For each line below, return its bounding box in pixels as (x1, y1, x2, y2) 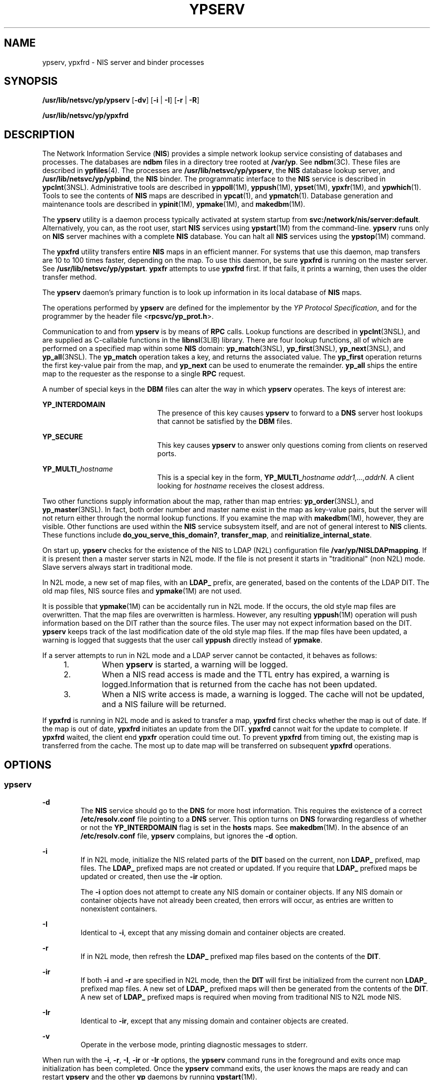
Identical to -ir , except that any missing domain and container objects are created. (80, 1016, 348, 1025)
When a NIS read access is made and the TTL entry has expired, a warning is (102, 669, 390, 680)
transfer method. (42, 273, 97, 282)
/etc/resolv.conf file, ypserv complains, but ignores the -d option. (80, 831, 298, 840)
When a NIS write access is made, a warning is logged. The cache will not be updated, (102, 689, 425, 700)
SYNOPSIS (4, 75, 58, 88)
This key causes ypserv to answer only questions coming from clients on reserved (157, 441, 428, 450)
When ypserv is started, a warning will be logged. (102, 660, 288, 670)
